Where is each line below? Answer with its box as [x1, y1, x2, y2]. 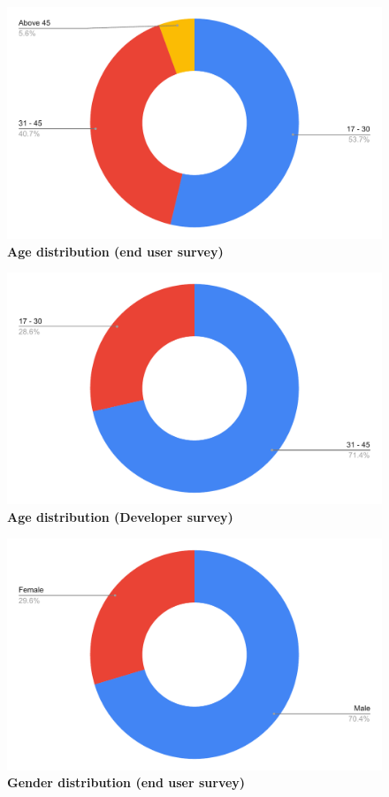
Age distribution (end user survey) [7, 241, 224, 260]
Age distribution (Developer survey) [7, 507, 233, 525]
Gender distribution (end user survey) [7, 773, 246, 792]
